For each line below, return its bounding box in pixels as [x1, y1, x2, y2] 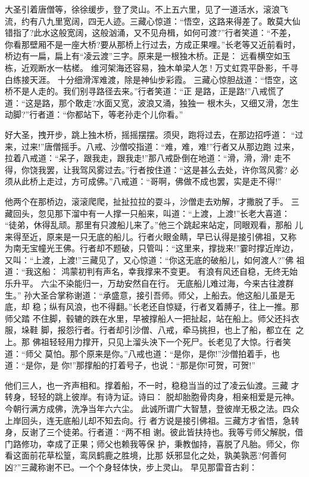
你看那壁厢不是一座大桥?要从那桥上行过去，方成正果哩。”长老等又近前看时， [5, 38, 301, 50]
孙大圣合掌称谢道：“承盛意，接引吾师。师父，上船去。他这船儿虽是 [24, 288, 286, 301]
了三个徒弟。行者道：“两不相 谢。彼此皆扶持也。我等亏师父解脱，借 [38, 426, 304, 438]
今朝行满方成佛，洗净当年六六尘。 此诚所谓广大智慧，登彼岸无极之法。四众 [5, 402, 299, 414]
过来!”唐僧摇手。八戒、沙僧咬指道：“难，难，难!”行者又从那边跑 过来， [21, 140, 299, 152]
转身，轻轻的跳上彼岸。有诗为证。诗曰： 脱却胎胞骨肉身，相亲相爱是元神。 [5, 390, 299, 403]
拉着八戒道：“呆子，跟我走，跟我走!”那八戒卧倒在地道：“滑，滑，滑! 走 [5, 152, 283, 164]
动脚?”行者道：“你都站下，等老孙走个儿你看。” [5, 108, 183, 121]
